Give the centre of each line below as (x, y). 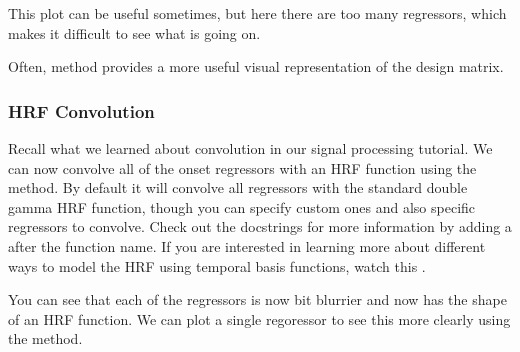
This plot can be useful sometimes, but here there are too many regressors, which (257, 13)
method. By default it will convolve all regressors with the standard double (238, 187)
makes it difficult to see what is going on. (134, 32)
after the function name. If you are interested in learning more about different (247, 245)
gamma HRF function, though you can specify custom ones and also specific (242, 206)
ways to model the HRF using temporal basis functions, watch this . (217, 265)
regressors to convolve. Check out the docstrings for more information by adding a (260, 226)
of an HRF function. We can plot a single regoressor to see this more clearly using (259, 318)
